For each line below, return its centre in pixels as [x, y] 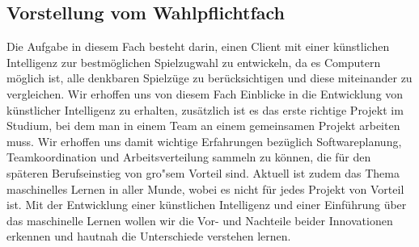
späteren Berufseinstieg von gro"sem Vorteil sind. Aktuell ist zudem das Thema [203, 172]
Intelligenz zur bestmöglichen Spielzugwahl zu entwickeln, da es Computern [194, 62]
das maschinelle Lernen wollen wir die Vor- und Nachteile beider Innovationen [200, 220]
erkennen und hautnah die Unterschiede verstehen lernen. [149, 236]
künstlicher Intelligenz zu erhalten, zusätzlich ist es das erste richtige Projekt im [205, 109]
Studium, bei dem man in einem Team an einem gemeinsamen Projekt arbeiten [203, 126]
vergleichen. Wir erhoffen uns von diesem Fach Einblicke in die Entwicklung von [205, 93]
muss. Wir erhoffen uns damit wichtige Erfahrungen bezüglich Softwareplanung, [204, 141]
